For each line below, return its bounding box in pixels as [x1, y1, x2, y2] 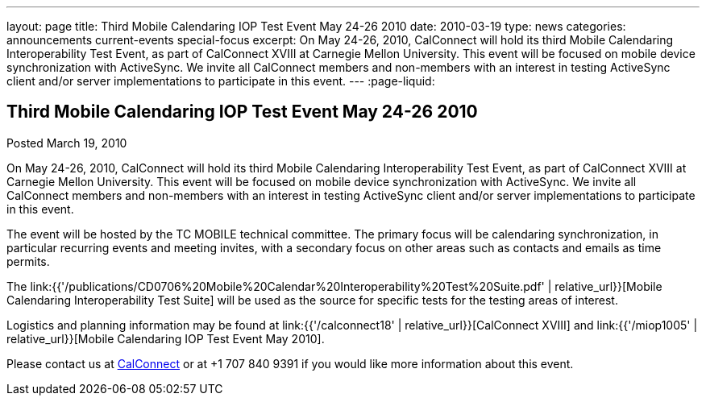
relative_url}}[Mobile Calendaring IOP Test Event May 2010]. [6, 331, 325, 346]
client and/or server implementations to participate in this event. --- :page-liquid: [6, 74, 435, 88]
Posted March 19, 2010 [6, 135, 127, 150]
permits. [6, 254, 50, 268]
